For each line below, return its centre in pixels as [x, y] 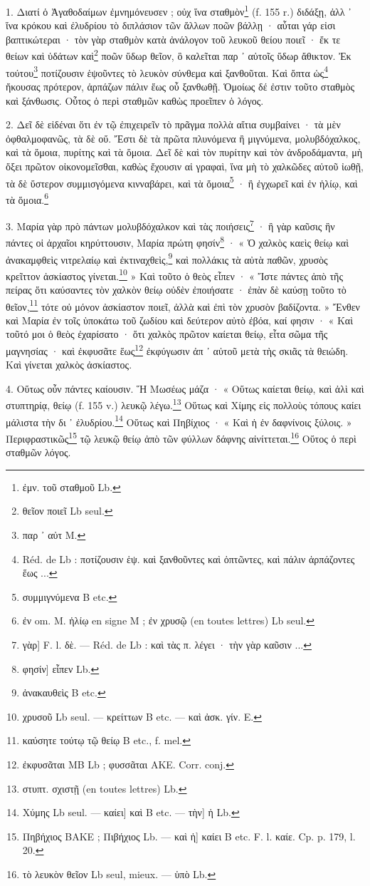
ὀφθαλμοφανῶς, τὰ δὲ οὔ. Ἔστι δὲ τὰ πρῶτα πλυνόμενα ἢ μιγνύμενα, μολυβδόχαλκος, [183, 138]
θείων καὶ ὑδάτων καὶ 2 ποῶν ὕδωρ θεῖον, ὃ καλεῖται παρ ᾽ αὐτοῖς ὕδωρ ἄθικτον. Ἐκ [179, 55]
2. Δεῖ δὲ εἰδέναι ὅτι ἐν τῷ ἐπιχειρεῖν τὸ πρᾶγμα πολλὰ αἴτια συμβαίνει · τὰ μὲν [173, 124]
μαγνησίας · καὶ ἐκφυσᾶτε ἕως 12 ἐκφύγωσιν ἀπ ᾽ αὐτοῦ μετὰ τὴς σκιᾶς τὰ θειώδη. [177, 350]
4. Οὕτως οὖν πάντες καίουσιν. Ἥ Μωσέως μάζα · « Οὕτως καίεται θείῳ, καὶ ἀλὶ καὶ [185, 388]
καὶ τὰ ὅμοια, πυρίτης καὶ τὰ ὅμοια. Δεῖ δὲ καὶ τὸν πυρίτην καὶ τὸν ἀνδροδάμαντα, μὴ [184, 152]
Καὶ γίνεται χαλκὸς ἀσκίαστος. [69, 365]
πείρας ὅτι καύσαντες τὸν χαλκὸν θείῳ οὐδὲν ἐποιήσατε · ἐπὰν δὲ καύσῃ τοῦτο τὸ [176, 289]
